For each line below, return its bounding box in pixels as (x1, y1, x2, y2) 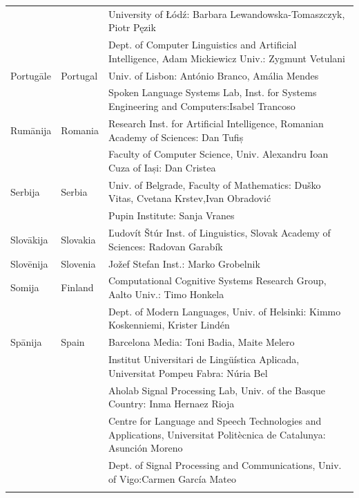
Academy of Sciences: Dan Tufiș (108, 129, 244, 144)
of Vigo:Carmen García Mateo (108, 471, 236, 486)
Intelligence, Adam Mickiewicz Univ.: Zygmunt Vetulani (108, 50, 345, 65)
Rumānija (10, 122, 52, 137)
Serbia (61, 184, 88, 199)
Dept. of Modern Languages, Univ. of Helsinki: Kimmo (108, 304, 341, 318)
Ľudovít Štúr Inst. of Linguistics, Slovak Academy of (108, 225, 331, 240)
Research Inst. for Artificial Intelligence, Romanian (108, 116, 324, 130)
